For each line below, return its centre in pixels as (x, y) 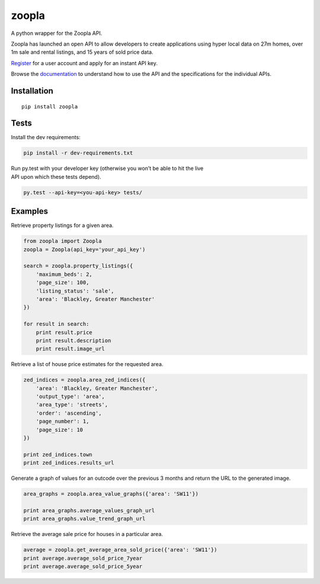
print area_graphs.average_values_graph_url (89, 510)
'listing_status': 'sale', (75, 291)
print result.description (73, 340)
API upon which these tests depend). (56, 177)
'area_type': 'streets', (72, 405)
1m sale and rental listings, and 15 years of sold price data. (82, 52)
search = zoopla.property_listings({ (78, 266)
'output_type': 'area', (70, 397)
